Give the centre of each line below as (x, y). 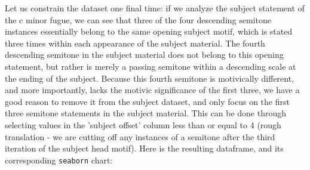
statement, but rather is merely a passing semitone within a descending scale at (151, 66)
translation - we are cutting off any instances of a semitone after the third (140, 136)
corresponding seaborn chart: (59, 160)
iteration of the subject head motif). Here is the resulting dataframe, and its (144, 148)
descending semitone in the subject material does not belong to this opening (144, 55)
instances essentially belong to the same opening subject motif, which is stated (149, 31)
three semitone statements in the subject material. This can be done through (146, 113)
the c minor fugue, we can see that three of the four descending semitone (138, 19)
